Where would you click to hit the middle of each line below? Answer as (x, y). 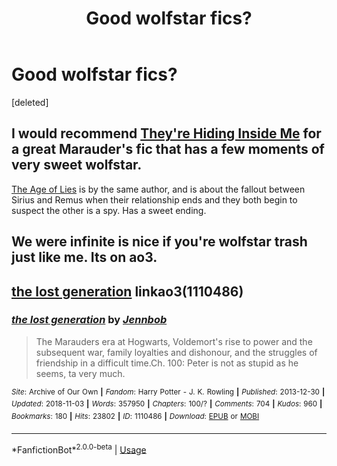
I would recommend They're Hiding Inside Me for (166, 133)
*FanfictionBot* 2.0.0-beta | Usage (79, 449)
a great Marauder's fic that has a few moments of (168, 149)
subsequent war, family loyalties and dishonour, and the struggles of (176, 352)
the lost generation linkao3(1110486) (127, 291)
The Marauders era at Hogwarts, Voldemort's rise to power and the (174, 341)
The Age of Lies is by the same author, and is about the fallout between (158, 189)
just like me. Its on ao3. (84, 257)
